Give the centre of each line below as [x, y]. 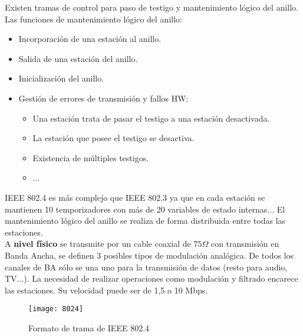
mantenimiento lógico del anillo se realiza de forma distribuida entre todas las [145, 221]
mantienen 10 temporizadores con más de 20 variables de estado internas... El [145, 209]
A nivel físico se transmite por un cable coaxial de [98, 244]
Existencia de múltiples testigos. [91, 157]
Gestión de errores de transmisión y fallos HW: [103, 98]
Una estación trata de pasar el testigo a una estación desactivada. [151, 118]
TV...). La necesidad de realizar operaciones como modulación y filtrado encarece [151, 278]
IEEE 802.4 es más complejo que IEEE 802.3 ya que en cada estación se [135, 197]
